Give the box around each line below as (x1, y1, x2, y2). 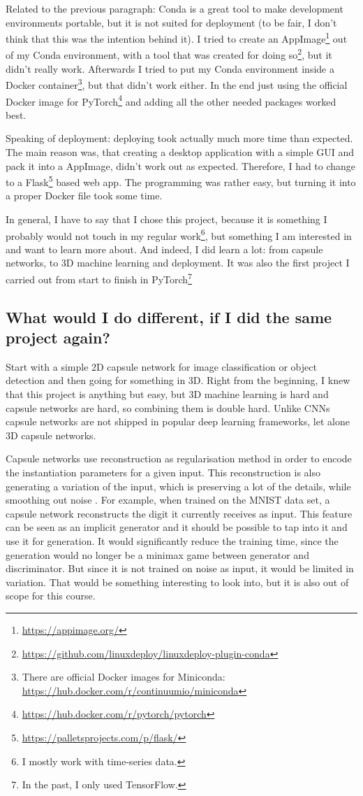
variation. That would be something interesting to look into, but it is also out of (6, 574, 349, 589)
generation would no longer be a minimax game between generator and (6, 547, 309, 562)
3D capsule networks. (6, 427, 96, 442)
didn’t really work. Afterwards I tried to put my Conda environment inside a (6, 61, 334, 76)
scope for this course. (6, 588, 96, 603)
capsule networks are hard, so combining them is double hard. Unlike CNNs (6, 400, 330, 415)
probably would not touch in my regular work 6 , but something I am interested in (6, 226, 352, 243)
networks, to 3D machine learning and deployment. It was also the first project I (6, 255, 350, 270)
